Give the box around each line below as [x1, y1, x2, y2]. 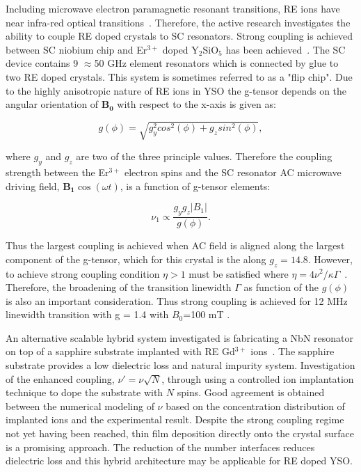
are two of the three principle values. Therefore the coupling [76, 149, 332, 164]
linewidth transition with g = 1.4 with [6, 307, 169, 322]
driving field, [6, 178, 60, 193]
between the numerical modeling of [6, 398, 154, 413]
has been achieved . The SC [225, 42, 346, 56]
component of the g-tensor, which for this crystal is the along [6, 251, 266, 266]
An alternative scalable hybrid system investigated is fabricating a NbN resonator [6, 330, 353, 345]
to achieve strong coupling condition [6, 266, 160, 281]
